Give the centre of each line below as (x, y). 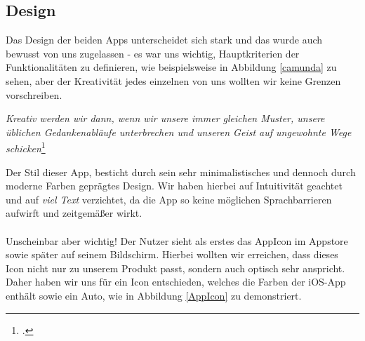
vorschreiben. (34, 94)
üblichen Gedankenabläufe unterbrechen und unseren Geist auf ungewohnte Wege (179, 132)
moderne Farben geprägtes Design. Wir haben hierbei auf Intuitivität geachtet (174, 186)
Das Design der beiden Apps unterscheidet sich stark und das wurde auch (164, 40)
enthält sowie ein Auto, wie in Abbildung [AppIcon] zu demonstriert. (154, 295)
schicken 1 (26, 147)
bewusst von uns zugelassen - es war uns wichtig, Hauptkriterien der (153, 53)
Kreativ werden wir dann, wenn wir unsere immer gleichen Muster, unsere (165, 118)
